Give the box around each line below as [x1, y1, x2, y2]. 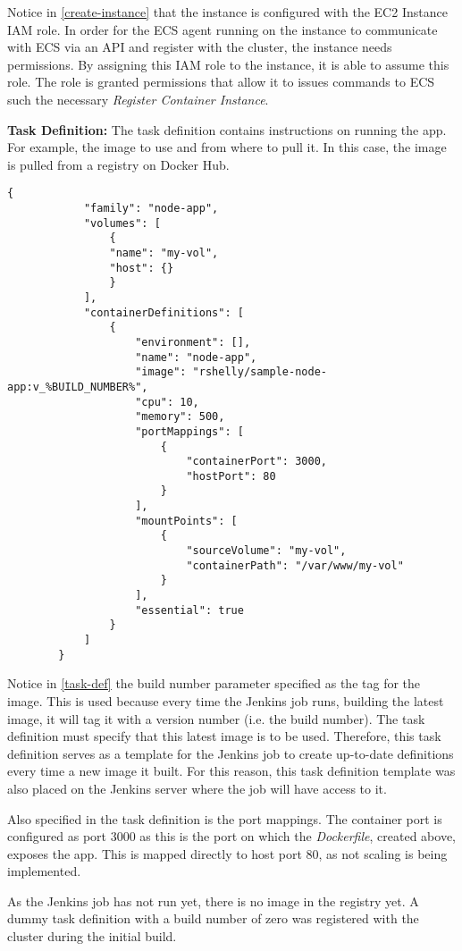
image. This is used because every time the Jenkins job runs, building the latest [7, 691, 444, 710]
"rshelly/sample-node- [192, 366, 327, 379]
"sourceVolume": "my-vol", [186, 544, 347, 558]
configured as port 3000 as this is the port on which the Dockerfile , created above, [7, 827, 456, 846]
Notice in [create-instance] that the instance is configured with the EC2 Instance [7, 3, 448, 21]
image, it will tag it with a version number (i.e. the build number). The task [7, 709, 425, 728]
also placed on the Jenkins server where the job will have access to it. [7, 778, 387, 797]
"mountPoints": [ [135, 514, 238, 527]
